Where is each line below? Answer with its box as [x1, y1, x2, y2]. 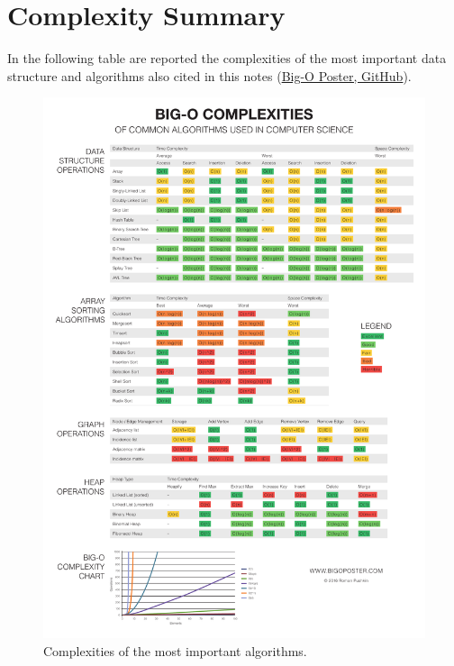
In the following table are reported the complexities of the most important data [7, 49, 447, 68]
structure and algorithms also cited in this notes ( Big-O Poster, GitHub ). [7, 66, 412, 85]
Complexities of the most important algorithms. [43, 641, 307, 660]
